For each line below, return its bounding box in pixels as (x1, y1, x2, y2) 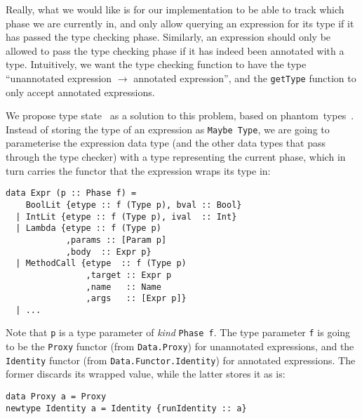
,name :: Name (86, 281, 161, 292)
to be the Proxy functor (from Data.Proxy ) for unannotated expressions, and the (6, 339, 354, 354)
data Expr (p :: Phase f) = (6, 188, 137, 199)
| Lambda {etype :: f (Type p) (15, 223, 161, 234)
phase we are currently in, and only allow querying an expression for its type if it (6, 15, 354, 30)
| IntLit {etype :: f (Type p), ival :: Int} (15, 211, 237, 222)
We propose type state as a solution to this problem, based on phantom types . (6, 108, 354, 123)
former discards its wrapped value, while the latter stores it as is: (6, 366, 286, 381)
